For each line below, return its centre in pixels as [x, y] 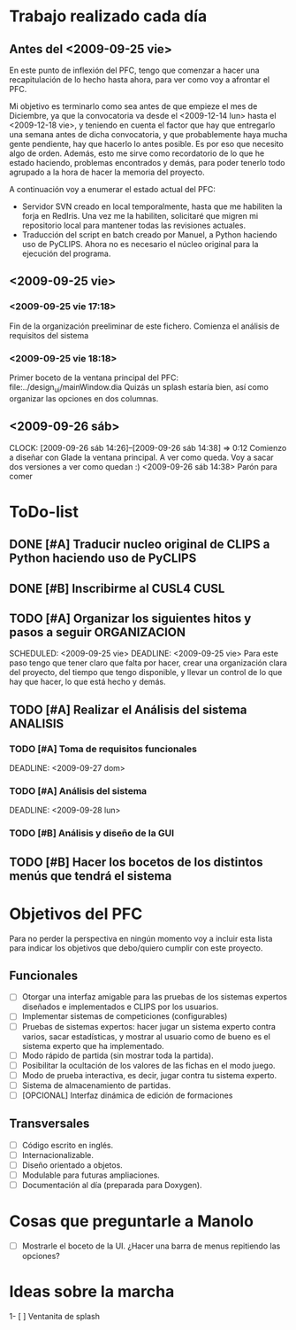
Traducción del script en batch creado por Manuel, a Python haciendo [150, 235]
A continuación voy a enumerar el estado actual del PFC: [113, 189]
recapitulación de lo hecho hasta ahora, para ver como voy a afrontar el [140, 80]
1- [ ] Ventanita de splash [54, 1316]
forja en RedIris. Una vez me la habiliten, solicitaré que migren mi [140, 216]
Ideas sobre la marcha [92, 1292]
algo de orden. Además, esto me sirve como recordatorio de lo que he [137, 153]
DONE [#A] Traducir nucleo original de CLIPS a [140, 544]
